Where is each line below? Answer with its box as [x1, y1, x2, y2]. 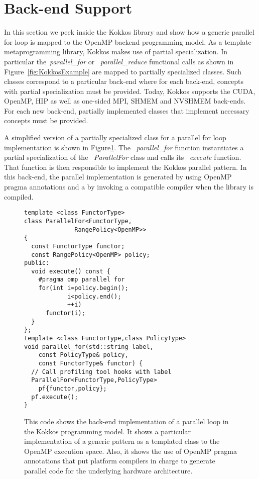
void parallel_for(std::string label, [24, 343, 154, 350]
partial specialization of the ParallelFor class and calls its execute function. [4, 152, 241, 162]
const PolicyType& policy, [38, 351, 128, 359]
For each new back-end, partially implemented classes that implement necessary [4, 105, 249, 116]
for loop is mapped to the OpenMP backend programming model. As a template [4, 36, 251, 47]
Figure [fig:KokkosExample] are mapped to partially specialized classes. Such [4, 66, 242, 76]
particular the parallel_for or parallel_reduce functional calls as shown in [4, 56, 234, 66]
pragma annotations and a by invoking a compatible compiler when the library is [4, 181, 253, 192]
